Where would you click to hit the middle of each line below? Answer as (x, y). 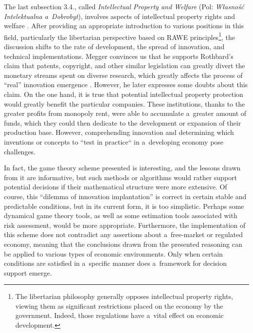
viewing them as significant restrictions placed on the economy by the (119, 305)
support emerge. (28, 272)
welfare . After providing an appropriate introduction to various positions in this (124, 26)
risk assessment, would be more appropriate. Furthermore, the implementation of (125, 225)
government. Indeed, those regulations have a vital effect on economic (119, 315)
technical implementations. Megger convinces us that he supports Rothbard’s (119, 56)
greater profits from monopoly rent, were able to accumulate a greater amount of (125, 113)
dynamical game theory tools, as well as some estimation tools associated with (121, 215)
